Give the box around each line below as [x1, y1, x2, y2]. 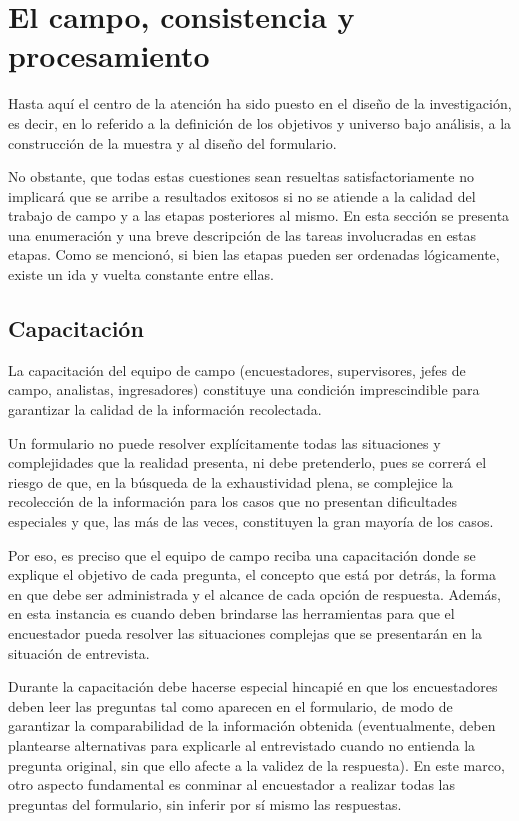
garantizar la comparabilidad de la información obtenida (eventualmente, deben [8, 715, 496, 736]
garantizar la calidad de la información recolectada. [8, 399, 322, 420]
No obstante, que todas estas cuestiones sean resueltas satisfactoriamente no [8, 166, 474, 187]
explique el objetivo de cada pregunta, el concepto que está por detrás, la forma [8, 564, 496, 585]
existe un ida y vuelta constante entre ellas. [8, 264, 274, 285]
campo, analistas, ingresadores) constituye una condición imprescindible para [8, 379, 480, 400]
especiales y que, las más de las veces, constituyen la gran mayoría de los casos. [8, 511, 494, 532]
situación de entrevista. [8, 642, 150, 663]
